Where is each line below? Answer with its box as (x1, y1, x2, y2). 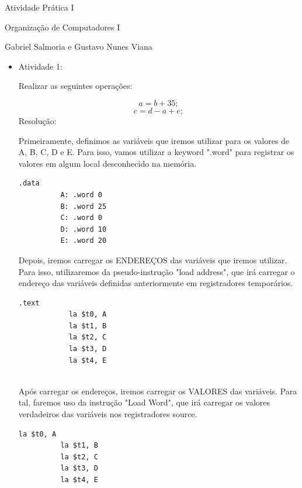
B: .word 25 (60, 202, 107, 211)
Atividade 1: (18, 60, 63, 72)
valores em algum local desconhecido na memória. (18, 157, 197, 169)
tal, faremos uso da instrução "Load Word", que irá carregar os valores (18, 396, 270, 408)
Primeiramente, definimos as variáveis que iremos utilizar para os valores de (18, 134, 290, 146)
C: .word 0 (60, 214, 102, 222)
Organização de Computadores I (5, 20, 120, 33)
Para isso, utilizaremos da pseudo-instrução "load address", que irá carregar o (18, 265, 295, 277)
